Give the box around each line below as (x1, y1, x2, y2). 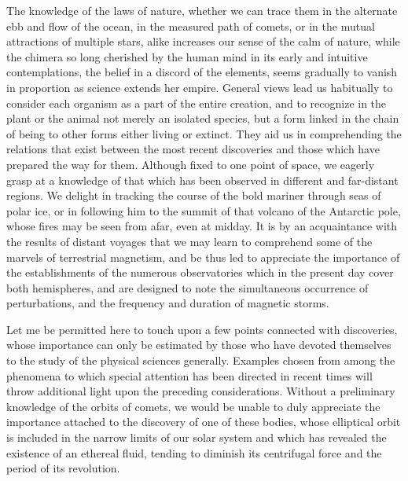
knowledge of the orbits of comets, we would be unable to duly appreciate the (6, 398, 380, 414)
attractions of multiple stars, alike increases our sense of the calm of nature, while (6, 33, 400, 50)
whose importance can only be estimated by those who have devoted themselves (6, 336, 391, 353)
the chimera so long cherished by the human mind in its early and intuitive (6, 48, 368, 64)
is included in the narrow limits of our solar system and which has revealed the (6, 429, 387, 446)
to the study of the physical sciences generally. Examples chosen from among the (6, 352, 395, 369)
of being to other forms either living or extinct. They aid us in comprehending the (6, 125, 402, 141)
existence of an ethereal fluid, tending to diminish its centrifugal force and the (6, 444, 382, 461)
